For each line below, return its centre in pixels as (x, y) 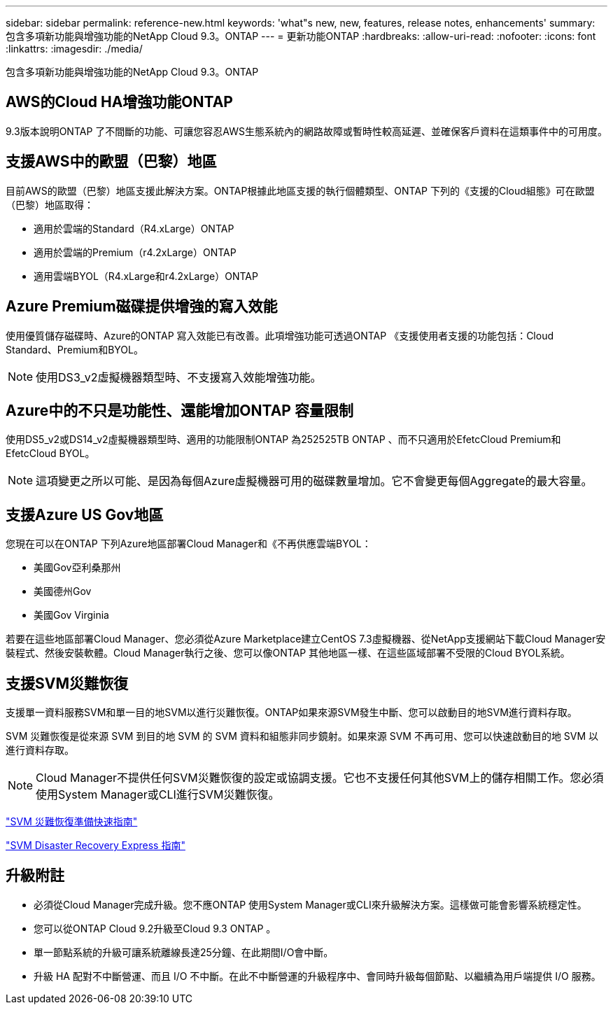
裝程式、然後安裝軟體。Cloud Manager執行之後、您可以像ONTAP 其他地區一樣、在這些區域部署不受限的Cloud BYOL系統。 (288, 653)
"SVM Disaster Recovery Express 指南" (96, 846)
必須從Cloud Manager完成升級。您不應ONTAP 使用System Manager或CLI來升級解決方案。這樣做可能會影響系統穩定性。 (310, 904)
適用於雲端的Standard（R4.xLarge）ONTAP (134, 228)
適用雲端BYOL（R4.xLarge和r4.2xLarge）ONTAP (146, 276)
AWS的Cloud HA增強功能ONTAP (119, 102)
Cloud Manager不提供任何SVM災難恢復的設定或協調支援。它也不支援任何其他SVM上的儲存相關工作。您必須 (320, 778)
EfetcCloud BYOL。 (50, 454)
